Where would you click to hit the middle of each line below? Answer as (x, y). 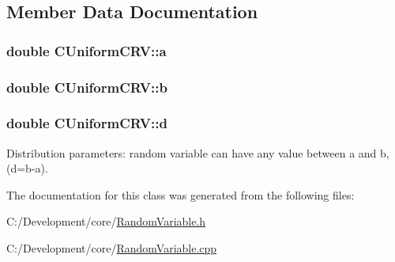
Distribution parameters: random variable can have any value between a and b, (198, 152)
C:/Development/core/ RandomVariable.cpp (112, 248)
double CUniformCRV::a (87, 50)
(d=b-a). (27, 168)
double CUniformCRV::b (87, 87)
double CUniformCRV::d (87, 123)
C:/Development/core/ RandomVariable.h (106, 221)
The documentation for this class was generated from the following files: (181, 194)
